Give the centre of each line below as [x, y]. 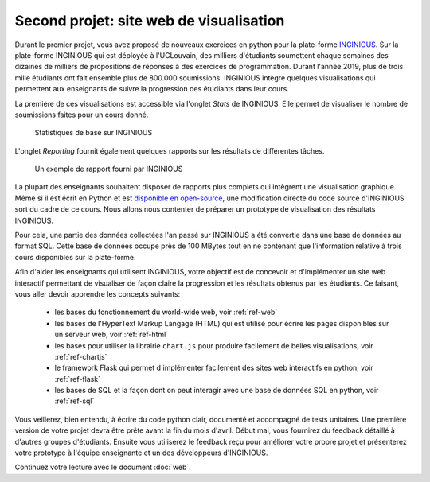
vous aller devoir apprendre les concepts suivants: [98, 293]
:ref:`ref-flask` [78, 379]
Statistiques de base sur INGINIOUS [94, 133]
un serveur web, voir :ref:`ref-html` [111, 335]
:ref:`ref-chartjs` [81, 356]
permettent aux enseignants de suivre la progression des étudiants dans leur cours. [152, 89]
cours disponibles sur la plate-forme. [75, 257]
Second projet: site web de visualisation [150, 21]
